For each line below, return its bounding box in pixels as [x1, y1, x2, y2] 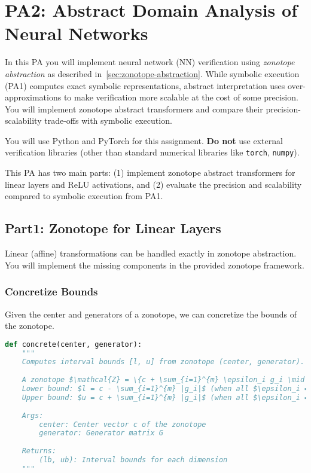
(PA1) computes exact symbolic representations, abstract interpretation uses [5, 79, 285, 91]
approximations [5, 91, 62, 103]
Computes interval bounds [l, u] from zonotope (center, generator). [22, 358, 305, 367]
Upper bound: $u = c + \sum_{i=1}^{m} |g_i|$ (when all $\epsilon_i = [22, 393, 309, 402]
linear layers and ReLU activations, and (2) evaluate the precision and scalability [5, 178, 302, 190]
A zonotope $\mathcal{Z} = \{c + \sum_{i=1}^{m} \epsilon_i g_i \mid [22, 376, 305, 384]
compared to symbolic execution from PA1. [5, 190, 163, 202]
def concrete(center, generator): [5, 340, 142, 349]
